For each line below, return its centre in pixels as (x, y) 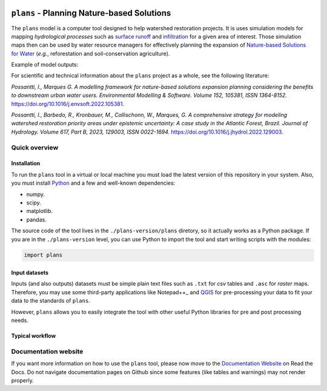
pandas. (36, 219)
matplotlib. (40, 211)
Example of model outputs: (45, 65)
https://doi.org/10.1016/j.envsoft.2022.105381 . (68, 103)
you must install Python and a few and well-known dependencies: (93, 183)
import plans (43, 255)
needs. (20, 320)
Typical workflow (34, 336)
